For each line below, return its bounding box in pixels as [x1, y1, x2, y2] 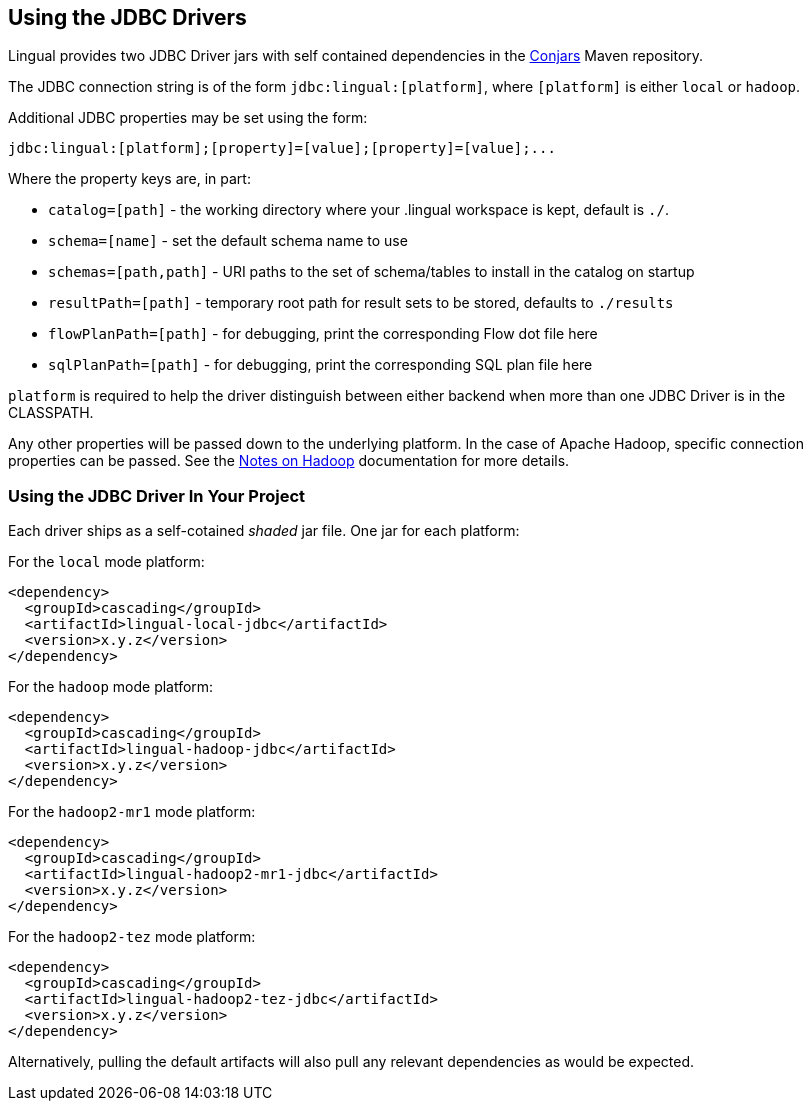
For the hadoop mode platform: [8, 678, 214, 696]
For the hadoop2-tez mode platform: [8, 928, 256, 946]
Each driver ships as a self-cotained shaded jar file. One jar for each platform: [8, 522, 520, 540]
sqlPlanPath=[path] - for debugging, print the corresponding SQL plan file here [48, 356, 593, 374]
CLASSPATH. [8, 404, 94, 422]
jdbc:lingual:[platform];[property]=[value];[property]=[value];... [8, 140, 556, 157]
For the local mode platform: [8, 553, 205, 571]
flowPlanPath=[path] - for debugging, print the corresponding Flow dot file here [48, 325, 598, 343]
